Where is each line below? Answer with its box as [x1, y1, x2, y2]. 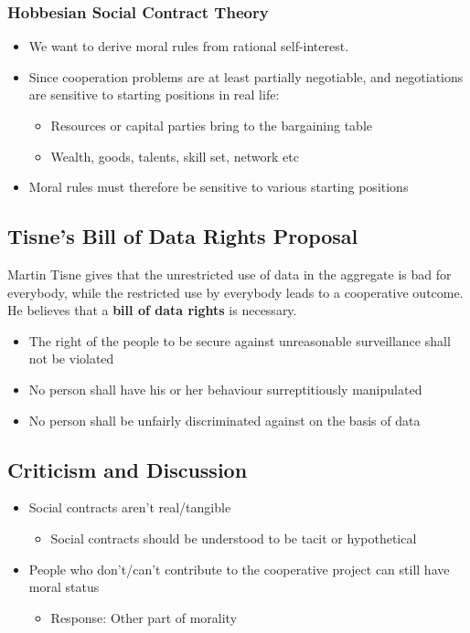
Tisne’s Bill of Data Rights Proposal [7, 222, 358, 250]
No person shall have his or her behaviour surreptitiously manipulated [28, 379, 422, 398]
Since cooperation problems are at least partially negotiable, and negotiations [28, 67, 464, 86]
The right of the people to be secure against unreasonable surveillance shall [28, 331, 451, 350]
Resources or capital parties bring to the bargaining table [50, 116, 373, 134]
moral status [28, 577, 100, 596]
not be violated [28, 349, 114, 368]
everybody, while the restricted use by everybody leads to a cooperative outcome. [7, 282, 464, 301]
